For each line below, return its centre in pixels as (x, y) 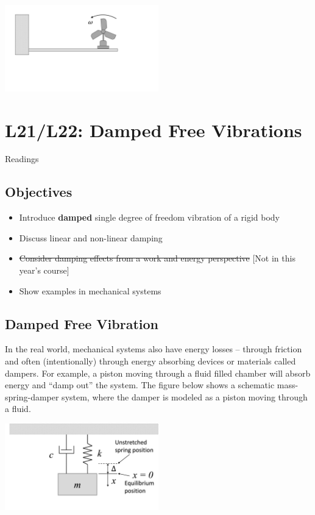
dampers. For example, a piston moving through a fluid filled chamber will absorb (158, 373)
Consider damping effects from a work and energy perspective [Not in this (157, 258)
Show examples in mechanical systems (90, 290)
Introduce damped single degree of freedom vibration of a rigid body (150, 217)
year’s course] (44, 270)
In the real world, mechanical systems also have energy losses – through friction (154, 349)
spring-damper (32, 396)
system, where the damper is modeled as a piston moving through (185, 396)
